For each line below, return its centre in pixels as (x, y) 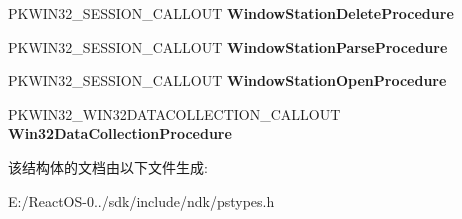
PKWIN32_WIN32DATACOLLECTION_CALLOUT (174, 113)
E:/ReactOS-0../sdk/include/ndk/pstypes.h (141, 200)
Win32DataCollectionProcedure (120, 133)
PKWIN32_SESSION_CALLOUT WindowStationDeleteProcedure (231, 13)
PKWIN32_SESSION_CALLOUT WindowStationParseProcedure (228, 46)
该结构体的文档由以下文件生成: (108, 166)
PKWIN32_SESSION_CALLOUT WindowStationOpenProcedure (227, 80)
